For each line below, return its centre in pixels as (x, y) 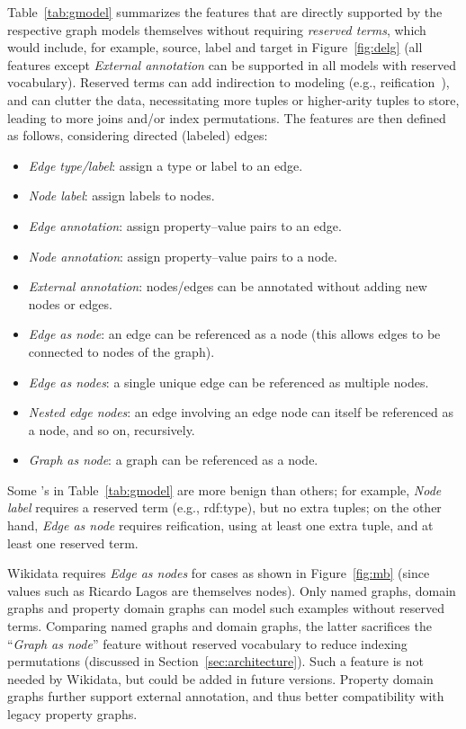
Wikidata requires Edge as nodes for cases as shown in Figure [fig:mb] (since (219, 573)
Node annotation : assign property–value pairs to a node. (183, 256)
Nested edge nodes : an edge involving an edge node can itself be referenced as (241, 412)
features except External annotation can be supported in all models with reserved (232, 64)
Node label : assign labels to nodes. (121, 196)
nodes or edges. (70, 303)
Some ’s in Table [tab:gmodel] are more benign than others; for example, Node (224, 489)
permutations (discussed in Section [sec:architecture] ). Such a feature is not (216, 661)
